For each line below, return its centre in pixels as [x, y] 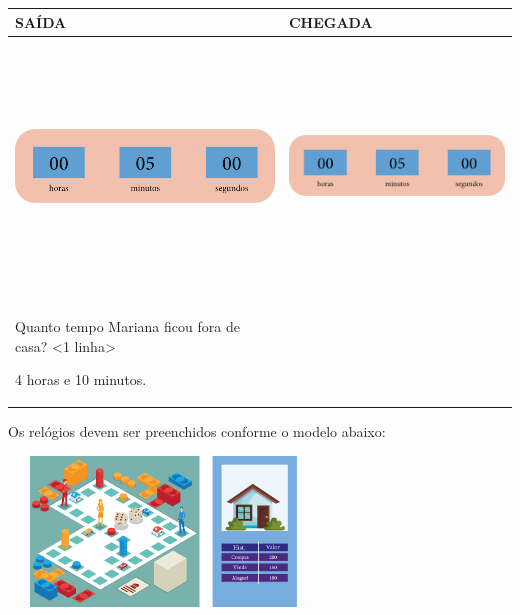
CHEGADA [330, 21]
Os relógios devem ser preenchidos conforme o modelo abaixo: [197, 431]
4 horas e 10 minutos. [81, 379]
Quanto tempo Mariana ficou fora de [127, 326]
